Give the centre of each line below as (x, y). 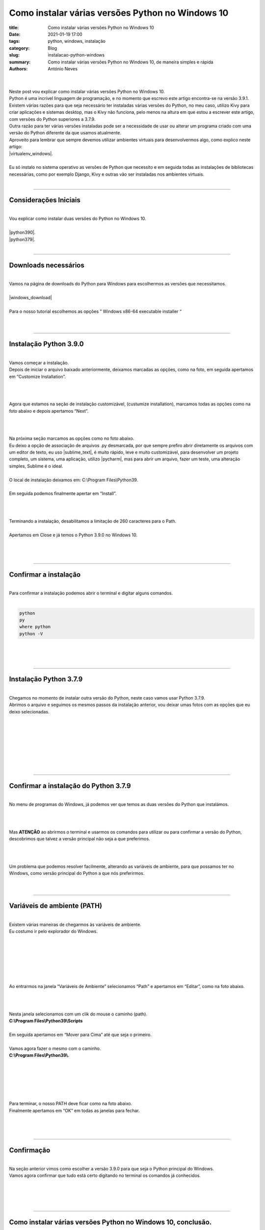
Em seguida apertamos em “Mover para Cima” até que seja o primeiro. (80, 1035)
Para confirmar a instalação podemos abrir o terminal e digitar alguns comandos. (91, 593)
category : (19, 48)
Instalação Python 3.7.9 (46, 679)
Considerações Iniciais (45, 200)
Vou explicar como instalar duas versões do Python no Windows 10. (78, 218)
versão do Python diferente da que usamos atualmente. (65, 133)
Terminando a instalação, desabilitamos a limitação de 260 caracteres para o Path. (93, 521)
